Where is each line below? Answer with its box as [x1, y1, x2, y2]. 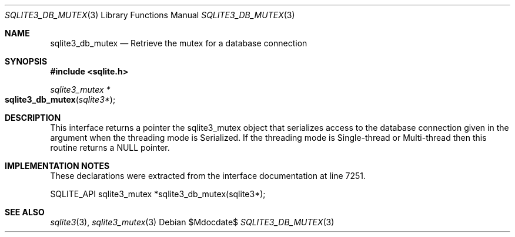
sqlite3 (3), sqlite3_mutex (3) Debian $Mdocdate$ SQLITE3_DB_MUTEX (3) [50, 217, 335, 227]
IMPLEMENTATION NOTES [5, 161, 110, 171]
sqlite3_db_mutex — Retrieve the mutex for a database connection [50, 38, 307, 48]
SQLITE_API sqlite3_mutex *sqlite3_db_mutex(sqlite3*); [50, 189, 266, 199]
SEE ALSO [5, 207, 45, 217]
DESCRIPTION [5, 113, 61, 123]
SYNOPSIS [5, 56, 48, 66]
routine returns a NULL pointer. [50, 143, 170, 153]
